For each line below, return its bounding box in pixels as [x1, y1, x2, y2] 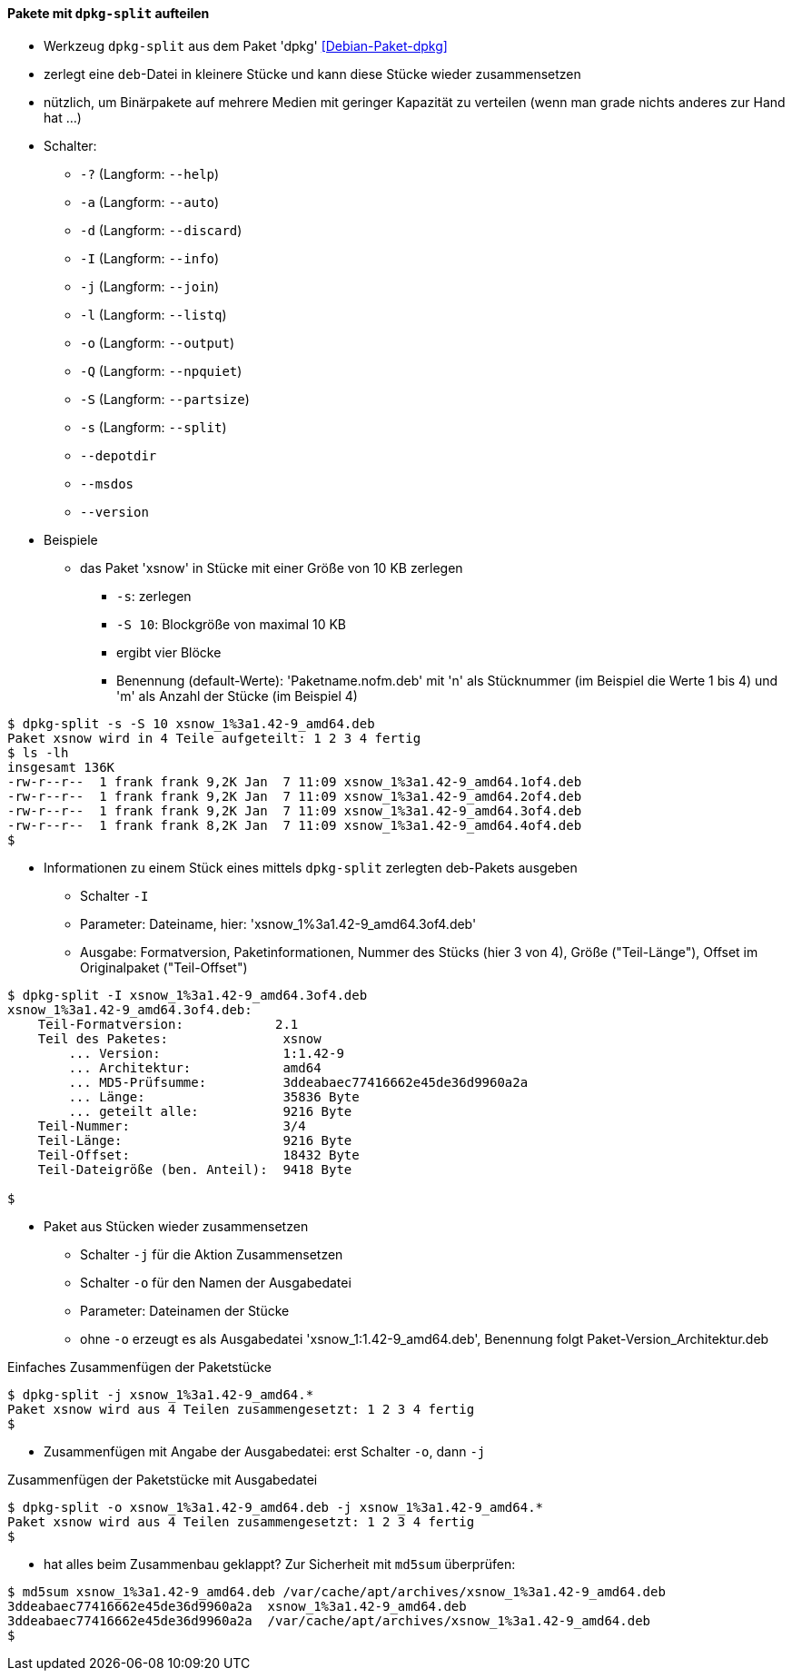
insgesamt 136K [7, 759, 115, 775]
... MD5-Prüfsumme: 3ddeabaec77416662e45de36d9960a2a [68, 1074, 529, 1090]
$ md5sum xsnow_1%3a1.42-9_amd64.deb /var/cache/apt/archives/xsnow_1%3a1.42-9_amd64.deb [7, 1584, 666, 1599]
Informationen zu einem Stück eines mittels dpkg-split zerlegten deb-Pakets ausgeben [44, 859, 578, 875]
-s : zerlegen [116, 587, 192, 604]
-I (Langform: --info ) [80, 250, 220, 266]
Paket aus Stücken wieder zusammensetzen [44, 1218, 309, 1234]
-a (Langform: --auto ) [80, 193, 220, 210]
